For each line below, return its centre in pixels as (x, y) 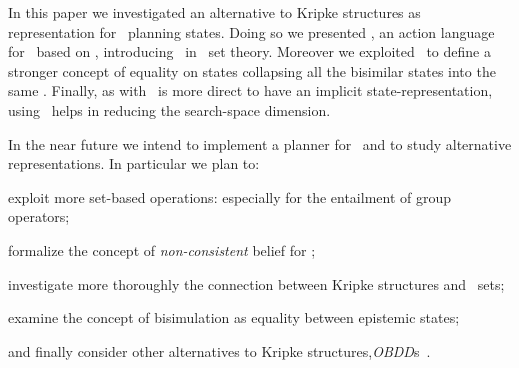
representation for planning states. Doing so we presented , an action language (251, 31)
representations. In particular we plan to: (134, 163)
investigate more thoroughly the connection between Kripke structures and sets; (256, 283)
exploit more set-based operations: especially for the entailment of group (230, 196)
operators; (39, 216)
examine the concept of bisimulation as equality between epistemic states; (234, 317)
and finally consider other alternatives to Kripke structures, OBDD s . (219, 350)
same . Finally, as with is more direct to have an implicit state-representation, (250, 90)
